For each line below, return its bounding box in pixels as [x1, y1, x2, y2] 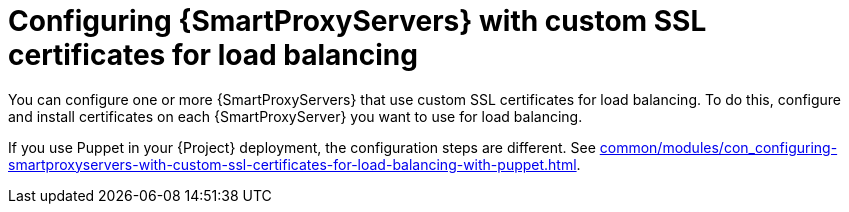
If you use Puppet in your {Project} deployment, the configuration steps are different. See [8, 138, 596, 156]
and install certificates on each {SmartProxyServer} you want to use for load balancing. [8, 107, 583, 125]
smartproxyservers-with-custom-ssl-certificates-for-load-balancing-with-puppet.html [8, 155, 577, 173]
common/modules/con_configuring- [599, 138, 838, 156]
